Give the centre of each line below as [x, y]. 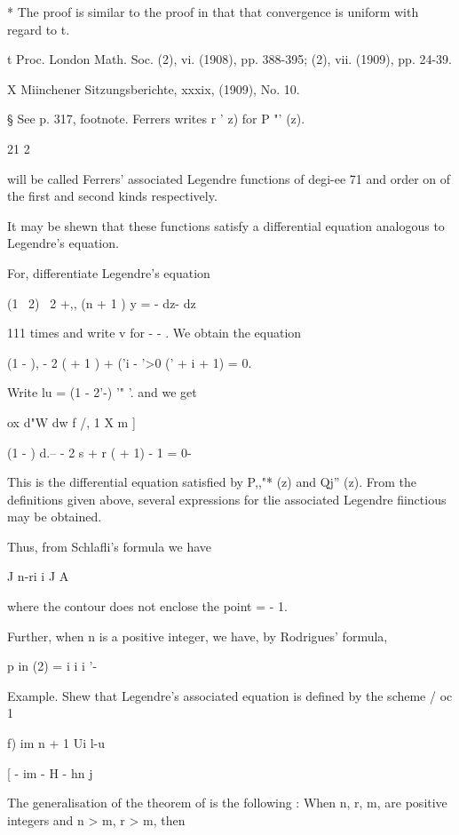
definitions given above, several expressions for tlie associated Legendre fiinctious [227, 499]
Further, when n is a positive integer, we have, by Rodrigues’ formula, [198, 636]
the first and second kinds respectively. [112, 196]
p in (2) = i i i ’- [52, 666]
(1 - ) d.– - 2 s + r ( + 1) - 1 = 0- [99, 452]
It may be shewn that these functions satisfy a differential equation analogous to [226, 225]
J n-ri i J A [38, 576]
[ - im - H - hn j [50, 772]
